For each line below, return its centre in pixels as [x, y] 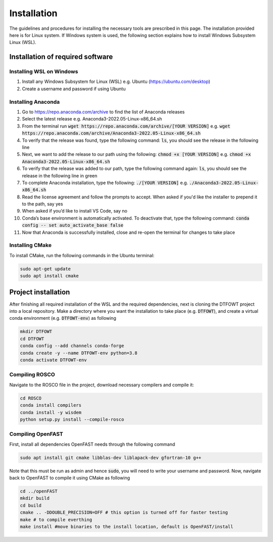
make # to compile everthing [56, 519]
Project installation [40, 292]
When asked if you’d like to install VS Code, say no [75, 211]
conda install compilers [51, 405]
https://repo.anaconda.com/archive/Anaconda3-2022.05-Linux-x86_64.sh [111, 133]
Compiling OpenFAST [36, 434]
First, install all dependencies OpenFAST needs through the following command [92, 444]
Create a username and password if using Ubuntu [74, 89]
